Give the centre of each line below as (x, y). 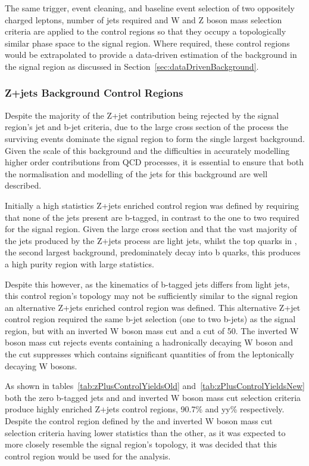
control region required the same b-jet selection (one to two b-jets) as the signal (150, 319)
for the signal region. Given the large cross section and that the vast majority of (151, 229)
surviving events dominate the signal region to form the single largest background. (155, 138)
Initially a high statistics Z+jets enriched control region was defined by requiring (152, 205)
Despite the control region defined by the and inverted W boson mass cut (139, 421)
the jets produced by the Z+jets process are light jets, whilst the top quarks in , (151, 240)
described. (23, 185)
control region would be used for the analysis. (88, 456)
